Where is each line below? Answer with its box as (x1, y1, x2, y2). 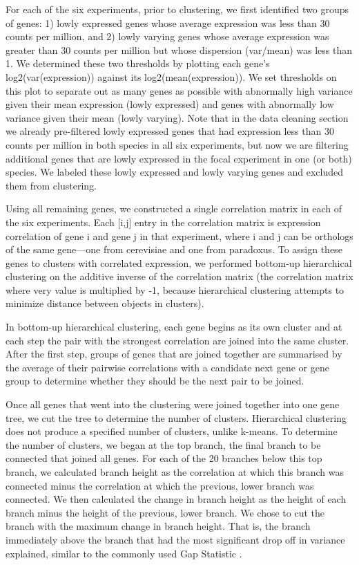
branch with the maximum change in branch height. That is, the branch (6, 519, 311, 533)
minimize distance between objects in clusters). (6, 296, 204, 311)
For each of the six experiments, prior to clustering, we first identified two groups (6, 2, 349, 16)
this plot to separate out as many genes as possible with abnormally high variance (6, 83, 353, 98)
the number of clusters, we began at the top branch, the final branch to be (6, 437, 321, 452)
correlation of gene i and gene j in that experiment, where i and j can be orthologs (6, 228, 353, 243)
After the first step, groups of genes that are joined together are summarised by (6, 346, 342, 361)
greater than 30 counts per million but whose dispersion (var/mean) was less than (6, 42, 352, 57)
